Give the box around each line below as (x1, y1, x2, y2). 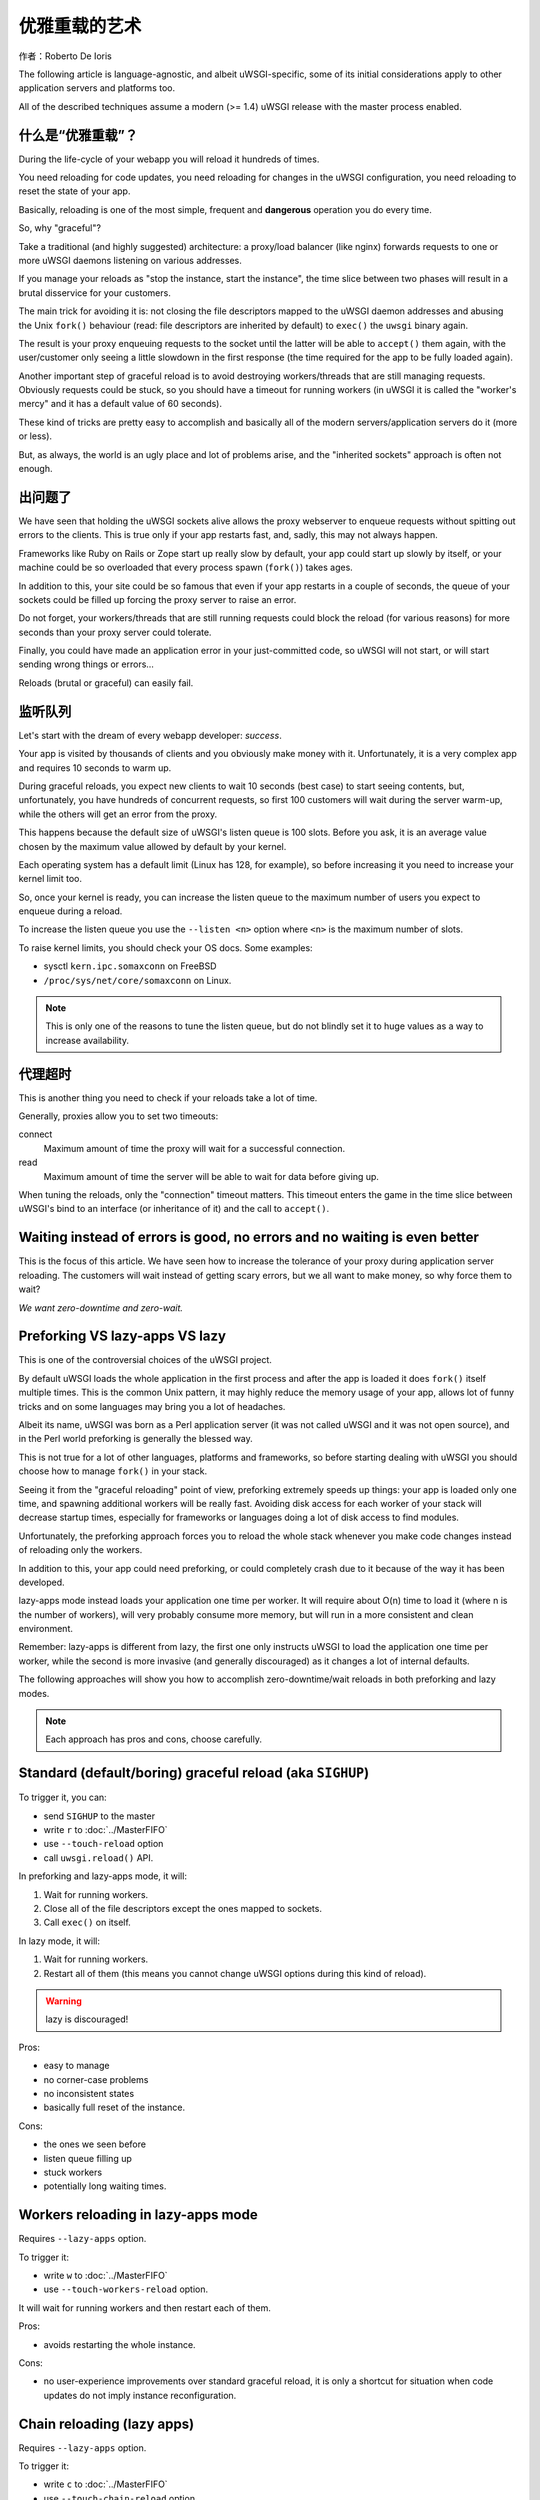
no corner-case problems (43, 2073, 149, 2085)
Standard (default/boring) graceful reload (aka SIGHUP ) (18, 1765, 370, 1782)
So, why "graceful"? (18, 222, 102, 234)
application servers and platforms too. (18, 82, 175, 94)
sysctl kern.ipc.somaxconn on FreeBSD (43, 960, 217, 972)
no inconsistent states (43, 2087, 135, 2099)
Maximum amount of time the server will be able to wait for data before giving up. (43, 1170, 380, 1182)
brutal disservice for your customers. (18, 286, 172, 299)
